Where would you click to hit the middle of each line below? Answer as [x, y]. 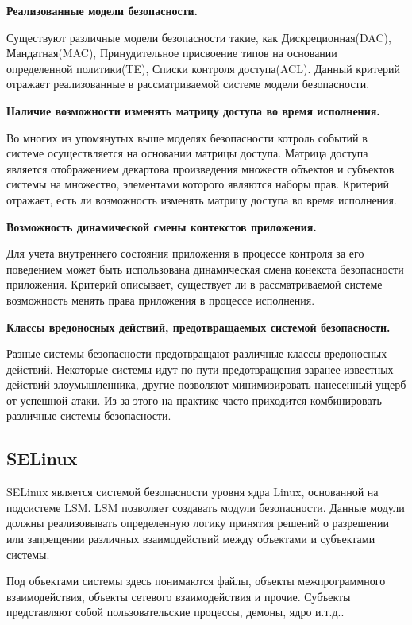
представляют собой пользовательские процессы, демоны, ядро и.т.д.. [175, 612]
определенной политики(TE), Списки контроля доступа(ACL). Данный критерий [203, 68]
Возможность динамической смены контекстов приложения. [162, 226]
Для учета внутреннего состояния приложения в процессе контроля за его [185, 253]
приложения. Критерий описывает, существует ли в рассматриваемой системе [194, 284]
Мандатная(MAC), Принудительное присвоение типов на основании [172, 53]
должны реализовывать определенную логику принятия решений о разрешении [198, 523]
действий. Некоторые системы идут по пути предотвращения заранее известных [200, 369]
